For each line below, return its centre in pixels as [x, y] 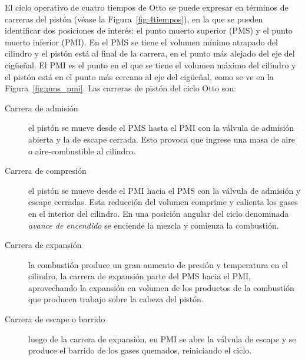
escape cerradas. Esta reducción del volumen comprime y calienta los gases [163, 202]
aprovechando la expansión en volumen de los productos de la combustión [161, 287]
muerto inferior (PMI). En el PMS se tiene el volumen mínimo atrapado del [142, 42]
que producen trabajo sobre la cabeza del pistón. [116, 299]
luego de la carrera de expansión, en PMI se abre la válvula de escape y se [162, 338]
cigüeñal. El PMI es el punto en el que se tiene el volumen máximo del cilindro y [150, 65]
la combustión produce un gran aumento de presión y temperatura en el [158, 264]
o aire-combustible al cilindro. [82, 151]
